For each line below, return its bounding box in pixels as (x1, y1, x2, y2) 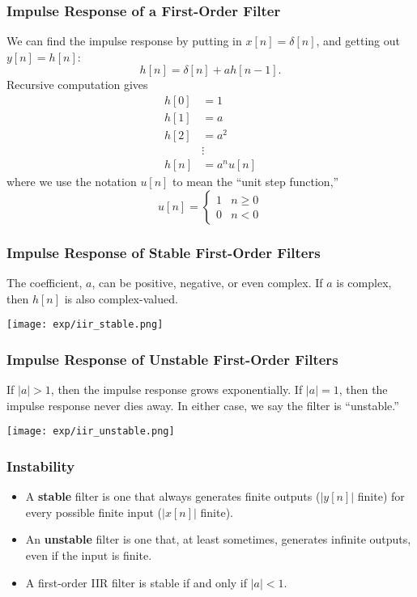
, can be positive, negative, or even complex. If (91, 274, 323, 291)
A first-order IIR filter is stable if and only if (25, 574, 248, 591)
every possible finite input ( (25, 503, 163, 520)
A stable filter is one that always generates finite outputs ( (25, 488, 321, 505)
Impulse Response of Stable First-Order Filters (6, 242, 321, 262)
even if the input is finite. (25, 546, 152, 563)
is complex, (336, 274, 392, 291)
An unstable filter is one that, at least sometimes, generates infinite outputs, (25, 531, 411, 548)
